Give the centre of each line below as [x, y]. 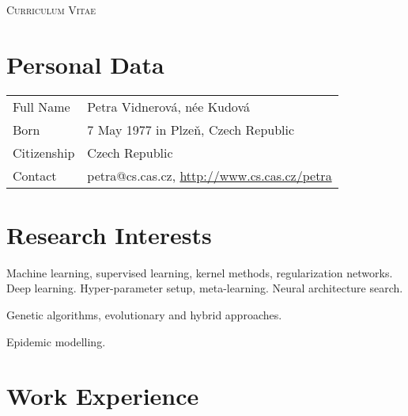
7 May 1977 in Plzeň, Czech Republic [191, 129]
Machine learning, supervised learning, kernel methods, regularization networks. [200, 272]
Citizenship [44, 152]
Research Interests [109, 234]
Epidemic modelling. [56, 341]
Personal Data [85, 64]
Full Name [42, 106]
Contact [35, 175]
